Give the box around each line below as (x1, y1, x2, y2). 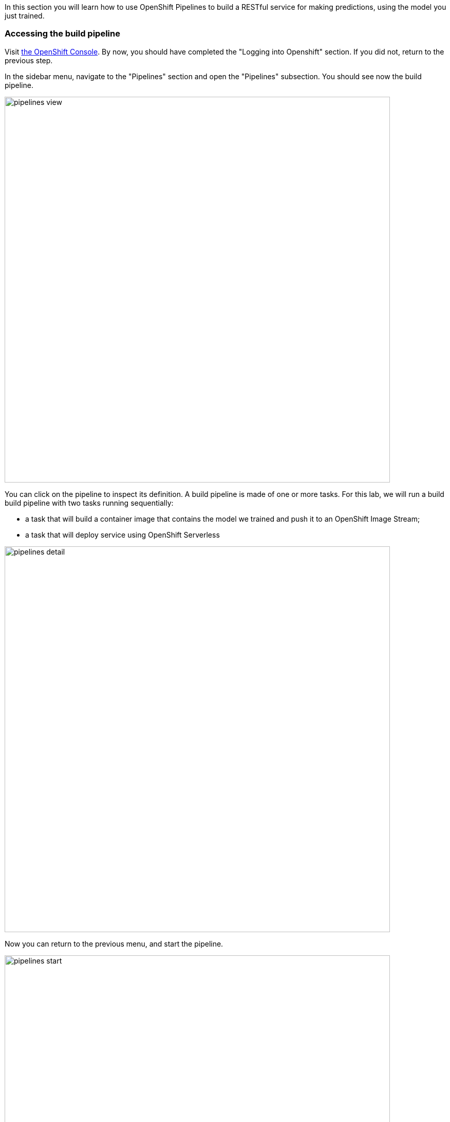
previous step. (5, 56, 53, 65)
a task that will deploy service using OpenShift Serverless (25, 530, 220, 539)
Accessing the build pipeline (5, 28, 120, 39)
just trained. (5, 11, 45, 20)
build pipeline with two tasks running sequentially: (5, 498, 174, 507)
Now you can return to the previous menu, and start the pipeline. (5, 939, 223, 948)
